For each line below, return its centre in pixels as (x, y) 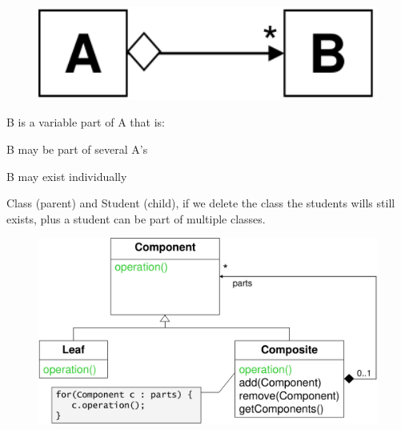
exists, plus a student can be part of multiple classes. (136, 218)
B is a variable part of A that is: (86, 122)
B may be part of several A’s (77, 149)
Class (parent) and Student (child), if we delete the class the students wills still (201, 203)
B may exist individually (67, 176)
